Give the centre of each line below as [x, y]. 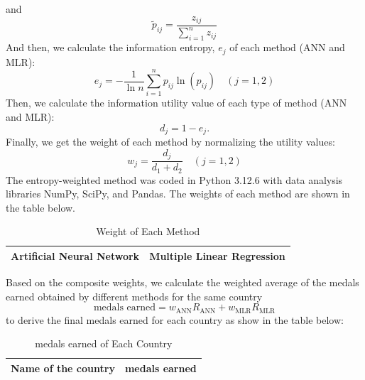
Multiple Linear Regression [217, 255]
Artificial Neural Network [75, 255]
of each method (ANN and [287, 47]
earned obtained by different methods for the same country [134, 296]
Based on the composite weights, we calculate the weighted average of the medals [182, 282]
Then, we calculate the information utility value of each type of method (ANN [176, 103]
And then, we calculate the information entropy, [110, 47]
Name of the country [63, 368]
